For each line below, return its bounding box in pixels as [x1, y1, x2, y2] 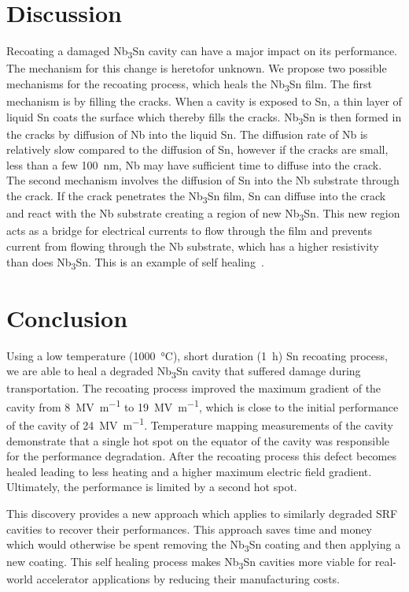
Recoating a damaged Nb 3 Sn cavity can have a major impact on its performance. [6, 43, 397, 61]
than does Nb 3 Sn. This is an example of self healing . [6, 253, 264, 272]
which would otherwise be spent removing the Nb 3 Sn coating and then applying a [6, 536, 401, 554]
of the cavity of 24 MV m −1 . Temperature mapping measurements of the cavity [6, 415, 393, 433]
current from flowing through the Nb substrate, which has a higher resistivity [6, 237, 379, 254]
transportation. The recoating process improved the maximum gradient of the [6, 380, 381, 397]
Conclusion [6, 301, 128, 333]
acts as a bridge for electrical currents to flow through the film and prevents [6, 222, 372, 239]
